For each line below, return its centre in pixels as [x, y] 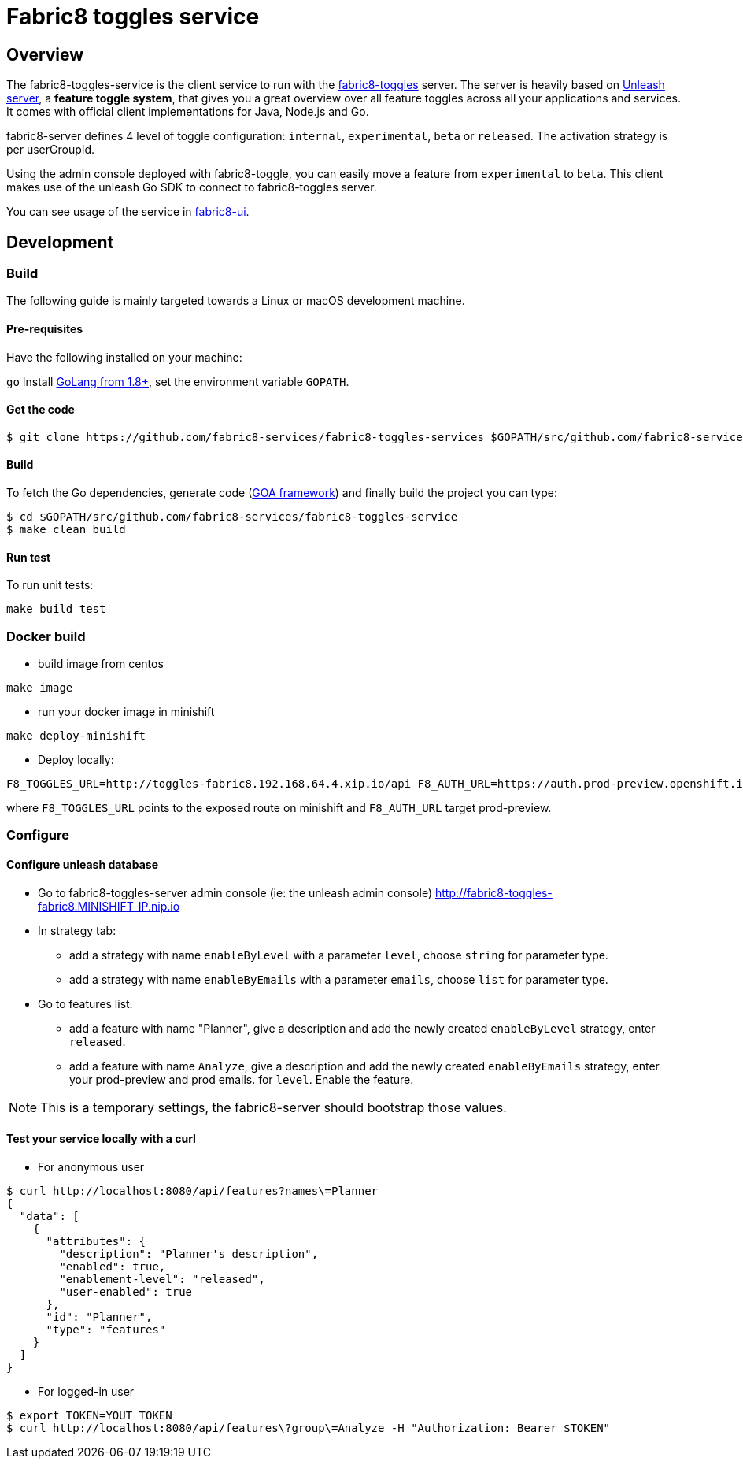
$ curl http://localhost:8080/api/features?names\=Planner [192, 1191]
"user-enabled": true [126, 1291]
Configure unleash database [82, 864]
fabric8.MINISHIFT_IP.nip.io [109, 906]
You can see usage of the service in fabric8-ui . [128, 212]
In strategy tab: [77, 930]
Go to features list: [85, 1003]
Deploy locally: [76, 760]
